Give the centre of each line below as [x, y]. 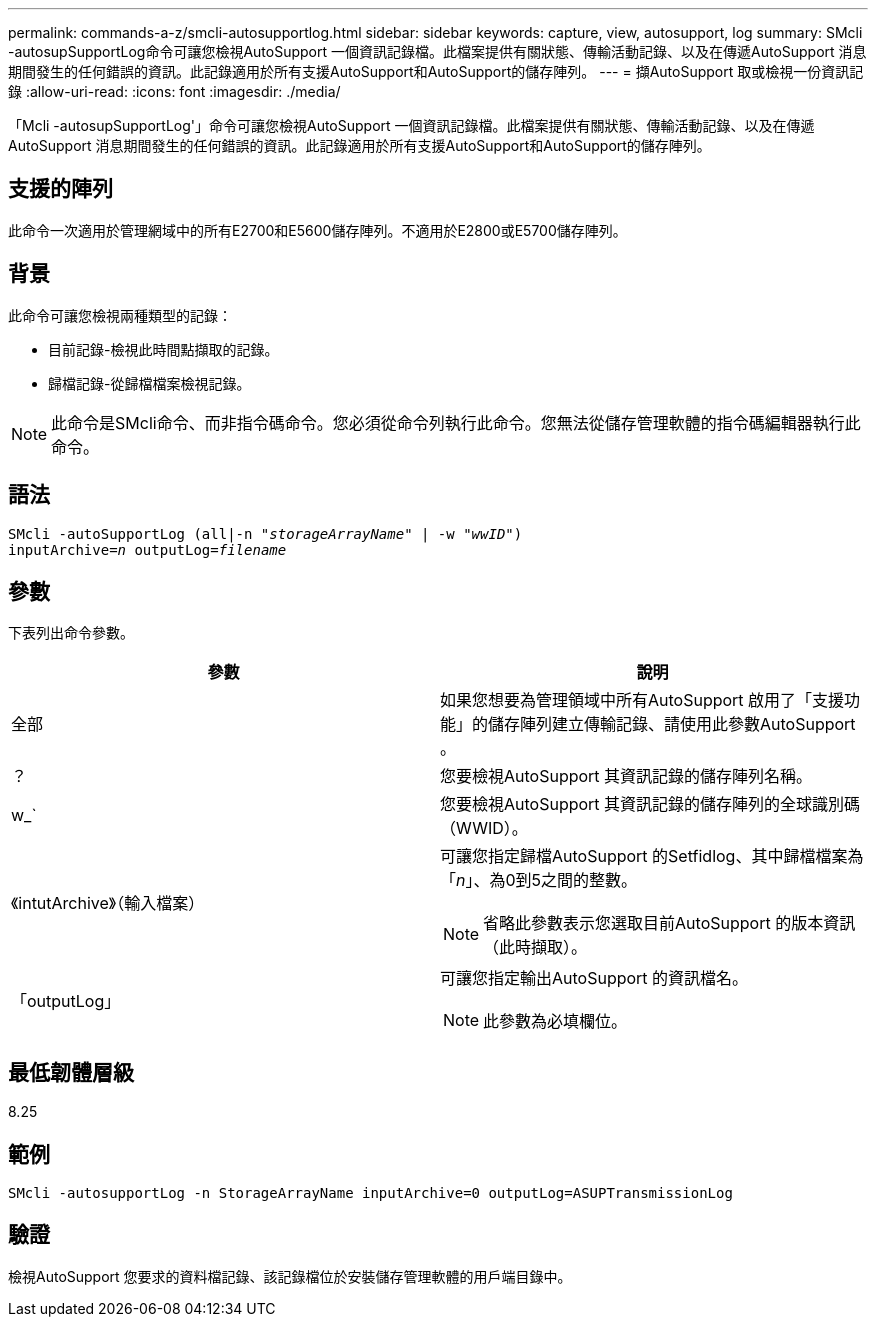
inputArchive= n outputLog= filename [147, 549]
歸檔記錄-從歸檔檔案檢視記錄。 [149, 383]
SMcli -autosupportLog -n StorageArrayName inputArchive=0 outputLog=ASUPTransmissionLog [370, 1193]
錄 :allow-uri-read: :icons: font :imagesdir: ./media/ [174, 91]
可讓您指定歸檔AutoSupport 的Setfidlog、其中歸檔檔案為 [652, 856]
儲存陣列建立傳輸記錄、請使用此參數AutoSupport [672, 724]
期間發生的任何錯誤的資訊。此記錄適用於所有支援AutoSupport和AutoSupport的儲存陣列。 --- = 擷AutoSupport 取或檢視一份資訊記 [436, 71]
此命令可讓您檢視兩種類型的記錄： [120, 315]
